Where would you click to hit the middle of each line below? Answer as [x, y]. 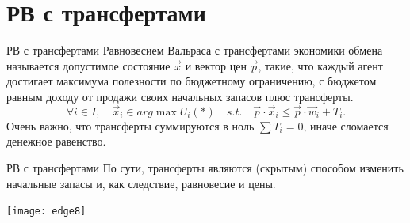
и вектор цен [216, 65]
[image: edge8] [46, 212]
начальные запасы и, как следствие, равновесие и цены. [141, 183]
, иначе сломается [346, 125]
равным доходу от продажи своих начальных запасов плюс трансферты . [180, 96]
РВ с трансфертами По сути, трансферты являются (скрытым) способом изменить [205, 167]
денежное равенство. [56, 141]
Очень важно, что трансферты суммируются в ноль [130, 125]
